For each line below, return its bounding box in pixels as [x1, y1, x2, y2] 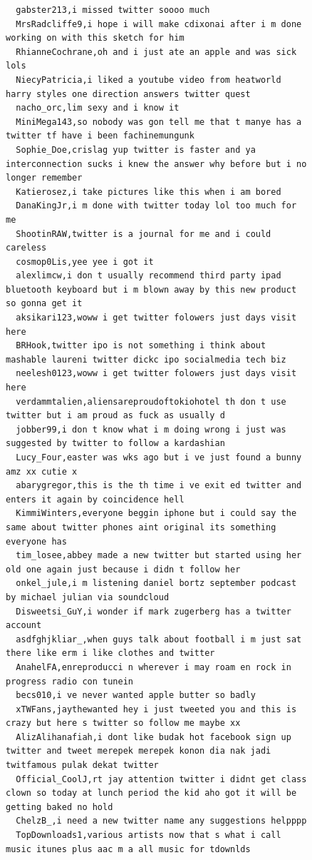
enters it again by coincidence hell [6, 494, 184, 505]
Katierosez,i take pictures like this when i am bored [16, 186, 281, 197]
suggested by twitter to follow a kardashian [6, 438, 225, 449]
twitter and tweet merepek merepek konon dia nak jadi [6, 746, 271, 757]
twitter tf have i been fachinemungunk [6, 131, 194, 141]
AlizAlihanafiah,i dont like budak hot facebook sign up [16, 732, 291, 742]
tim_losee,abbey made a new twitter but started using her [16, 550, 302, 561]
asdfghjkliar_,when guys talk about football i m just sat [16, 634, 302, 644]
